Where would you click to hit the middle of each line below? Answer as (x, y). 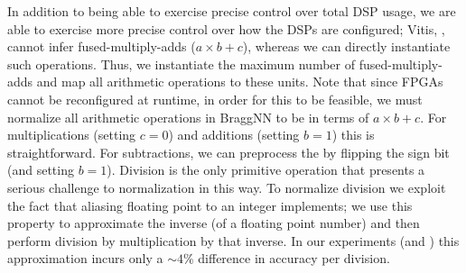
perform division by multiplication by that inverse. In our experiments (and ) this (233, 240)
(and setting (41, 170)
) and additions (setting (234, 135)
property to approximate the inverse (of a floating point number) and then (214, 223)
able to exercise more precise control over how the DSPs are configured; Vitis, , (226, 28)
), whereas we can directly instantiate (346, 46)
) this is (353, 135)
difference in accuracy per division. (294, 258)
